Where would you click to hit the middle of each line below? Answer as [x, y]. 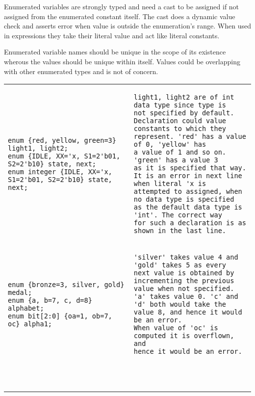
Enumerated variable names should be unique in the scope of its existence [115, 52]
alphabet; [26, 308]
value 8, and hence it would [188, 312]
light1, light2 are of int [184, 97]
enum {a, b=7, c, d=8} [50, 301]
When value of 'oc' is [176, 328]
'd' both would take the [180, 304]
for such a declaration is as [190, 223]
